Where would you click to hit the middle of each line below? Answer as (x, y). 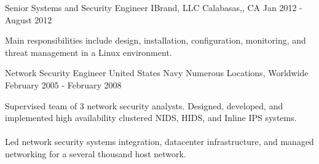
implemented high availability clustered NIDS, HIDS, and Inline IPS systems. (151, 118)
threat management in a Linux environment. (89, 52)
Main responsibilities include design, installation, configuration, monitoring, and (156, 40)
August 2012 (29, 19)
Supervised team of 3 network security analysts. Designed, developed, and (144, 105)
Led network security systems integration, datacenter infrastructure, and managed (159, 142)
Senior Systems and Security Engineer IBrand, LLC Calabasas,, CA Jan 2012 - (154, 7)
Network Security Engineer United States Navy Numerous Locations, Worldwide (157, 73)
